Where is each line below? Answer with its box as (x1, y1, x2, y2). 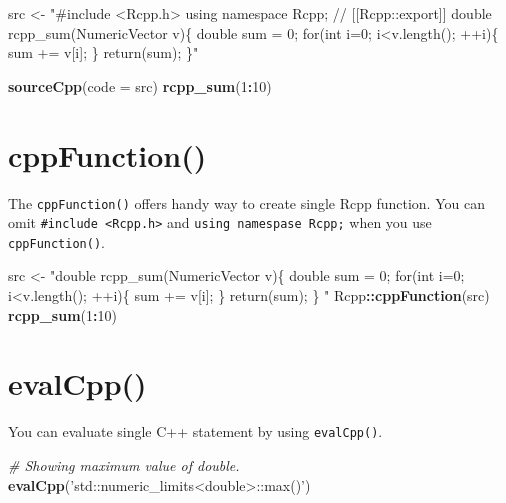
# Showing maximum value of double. (8, 455, 240, 476)
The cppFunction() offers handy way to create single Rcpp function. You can (8, 192, 485, 213)
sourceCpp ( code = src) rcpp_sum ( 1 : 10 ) (8, 75, 272, 96)
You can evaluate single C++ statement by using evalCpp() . (8, 421, 383, 442)
